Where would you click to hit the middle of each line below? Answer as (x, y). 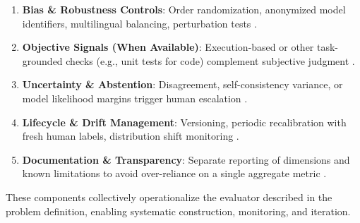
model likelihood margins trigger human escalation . (135, 98)
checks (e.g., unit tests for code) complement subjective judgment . (210, 60)
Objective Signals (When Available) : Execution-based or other (168, 47)
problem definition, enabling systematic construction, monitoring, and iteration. (178, 211)
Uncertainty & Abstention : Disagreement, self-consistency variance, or (182, 84)
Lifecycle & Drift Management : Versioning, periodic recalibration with (184, 122)
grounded (42, 60)
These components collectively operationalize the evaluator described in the (169, 197)
